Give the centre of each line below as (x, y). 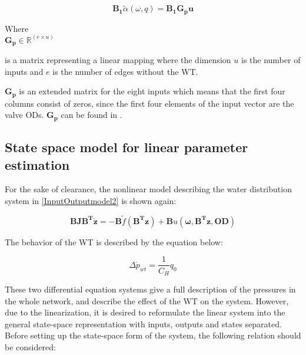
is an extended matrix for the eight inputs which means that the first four (152, 91)
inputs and (24, 71)
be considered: (30, 346)
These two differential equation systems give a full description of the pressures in (150, 289)
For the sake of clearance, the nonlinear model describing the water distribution (148, 189)
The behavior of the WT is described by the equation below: (114, 241)
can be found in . (92, 115)
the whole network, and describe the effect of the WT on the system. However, (147, 300)
